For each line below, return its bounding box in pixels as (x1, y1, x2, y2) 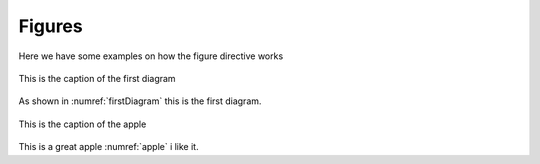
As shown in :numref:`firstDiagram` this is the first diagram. (18, 95, 262, 107)
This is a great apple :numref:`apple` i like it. (18, 141, 199, 153)
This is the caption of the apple (18, 118, 147, 130)
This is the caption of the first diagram (18, 72, 176, 84)
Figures (18, 15, 84, 37)
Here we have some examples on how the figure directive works (18, 50, 284, 62)
